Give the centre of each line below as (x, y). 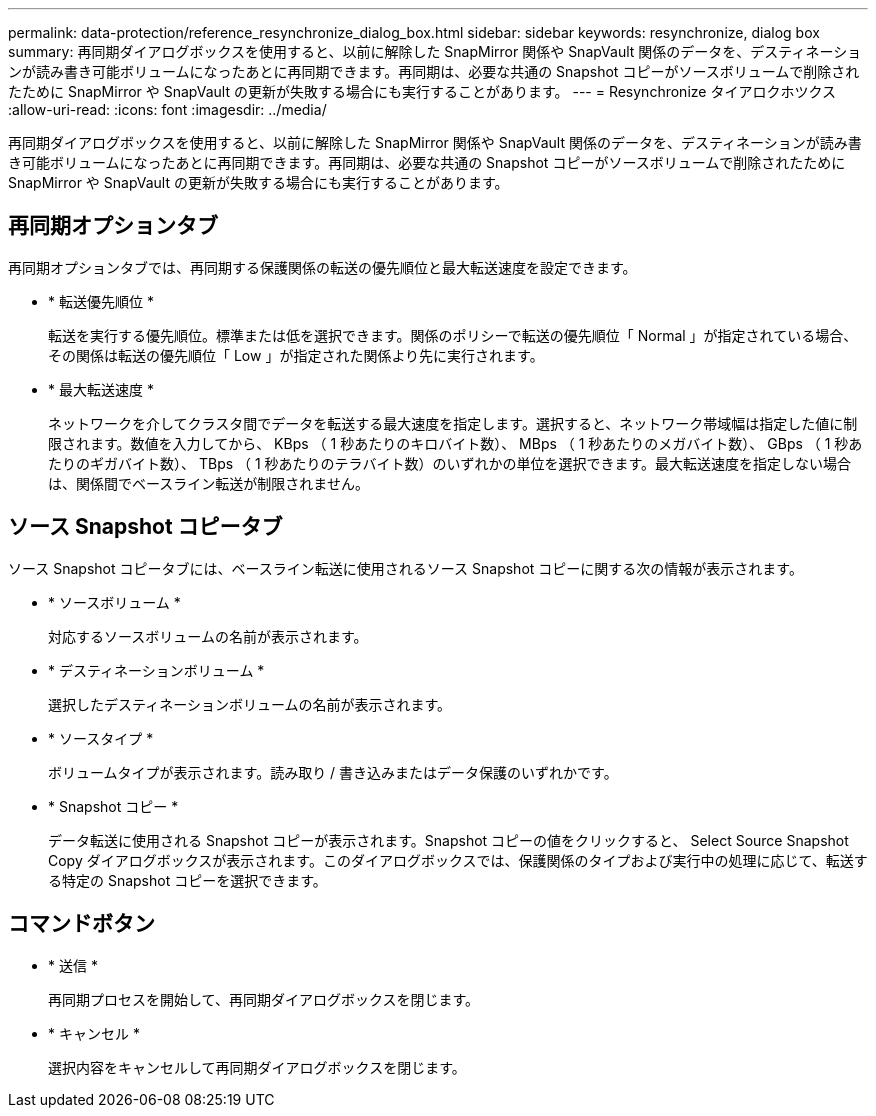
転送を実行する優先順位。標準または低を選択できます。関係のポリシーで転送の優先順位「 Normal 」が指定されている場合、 (453, 335)
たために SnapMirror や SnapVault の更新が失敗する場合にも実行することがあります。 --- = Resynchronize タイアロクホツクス (422, 91)
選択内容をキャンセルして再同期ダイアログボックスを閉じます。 (257, 1067)
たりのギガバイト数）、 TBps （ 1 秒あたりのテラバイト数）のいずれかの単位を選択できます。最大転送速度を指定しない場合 (450, 463)
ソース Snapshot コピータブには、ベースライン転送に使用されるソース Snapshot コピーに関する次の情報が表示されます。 (405, 568)
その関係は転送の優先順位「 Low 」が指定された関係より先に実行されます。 (296, 355)
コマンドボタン (81, 924)
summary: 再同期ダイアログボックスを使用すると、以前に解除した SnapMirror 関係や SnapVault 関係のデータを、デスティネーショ (435, 51)
